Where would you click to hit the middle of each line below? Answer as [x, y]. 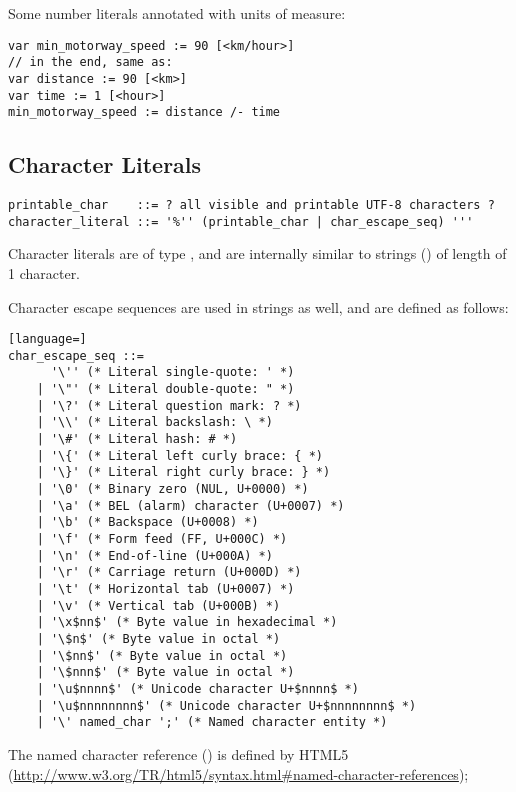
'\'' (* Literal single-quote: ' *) [172, 372]
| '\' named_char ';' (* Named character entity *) [212, 722]
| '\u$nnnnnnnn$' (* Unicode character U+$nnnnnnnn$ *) [226, 705]
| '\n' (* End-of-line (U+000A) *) [154, 555]
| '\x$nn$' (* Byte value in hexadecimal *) [187, 622]
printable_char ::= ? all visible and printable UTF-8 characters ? [251, 205]
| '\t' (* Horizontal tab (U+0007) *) [165, 589]
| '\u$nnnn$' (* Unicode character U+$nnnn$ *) [197, 688]
